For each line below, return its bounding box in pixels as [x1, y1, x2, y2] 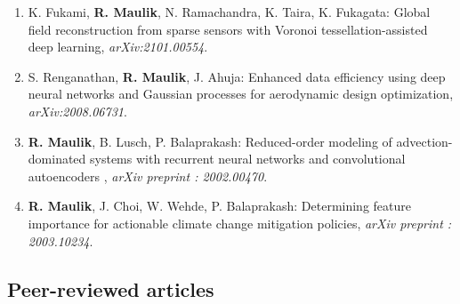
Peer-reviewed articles [7, 275, 214, 302]
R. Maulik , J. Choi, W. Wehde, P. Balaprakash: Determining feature [28, 196, 411, 215]
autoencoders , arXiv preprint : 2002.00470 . [28, 166, 268, 185]
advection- [396, 132, 453, 150]
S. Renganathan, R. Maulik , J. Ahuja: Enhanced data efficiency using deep [28, 67, 446, 85]
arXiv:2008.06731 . [28, 101, 127, 120]
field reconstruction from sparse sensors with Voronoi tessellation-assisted [28, 20, 428, 38]
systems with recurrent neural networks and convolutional [90, 149, 406, 168]
